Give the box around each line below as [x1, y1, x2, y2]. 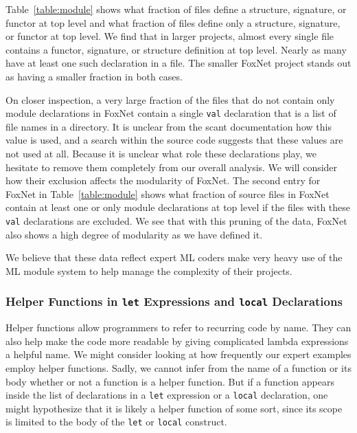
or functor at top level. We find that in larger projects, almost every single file [5, 29, 334, 43]
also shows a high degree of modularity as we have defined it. [5, 227, 263, 241]
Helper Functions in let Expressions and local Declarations [5, 293, 343, 310]
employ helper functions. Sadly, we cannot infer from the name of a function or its [5, 360, 352, 375]
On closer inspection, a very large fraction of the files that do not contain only [5, 92, 335, 107]
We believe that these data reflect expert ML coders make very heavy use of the [5, 250, 343, 265]
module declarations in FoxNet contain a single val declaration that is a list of [5, 106, 336, 120]
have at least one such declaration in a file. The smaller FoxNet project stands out [5, 56, 352, 70]
